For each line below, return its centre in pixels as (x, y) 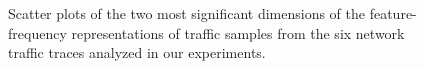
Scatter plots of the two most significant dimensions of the (187, 13)
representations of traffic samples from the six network (238, 32)
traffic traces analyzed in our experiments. (137, 52)
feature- (393, 13)
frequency (37, 32)
